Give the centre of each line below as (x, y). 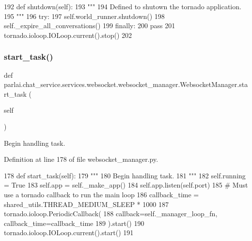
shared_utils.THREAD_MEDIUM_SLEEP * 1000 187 (86, 204)
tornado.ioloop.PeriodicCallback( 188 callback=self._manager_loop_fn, (111, 214)
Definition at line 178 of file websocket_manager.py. (81, 159)
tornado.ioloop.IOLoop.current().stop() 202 (68, 35)
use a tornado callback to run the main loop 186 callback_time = (102, 194)
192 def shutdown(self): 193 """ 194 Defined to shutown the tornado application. (123, 6)
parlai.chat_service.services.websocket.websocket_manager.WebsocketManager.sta (126, 84)
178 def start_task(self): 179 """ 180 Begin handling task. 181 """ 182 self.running (125, 175)
